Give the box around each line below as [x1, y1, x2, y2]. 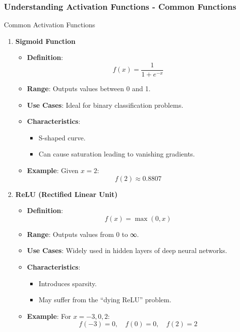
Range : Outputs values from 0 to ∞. [27, 229, 139, 239]
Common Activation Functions [4, 20, 95, 30]
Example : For [27, 311, 71, 321]
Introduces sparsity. [38, 278, 97, 288]
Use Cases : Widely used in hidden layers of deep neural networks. [27, 245, 227, 255]
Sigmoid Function [15, 36, 76, 46]
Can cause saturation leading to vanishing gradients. [38, 149, 195, 159]
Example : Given [27, 165, 79, 176]
